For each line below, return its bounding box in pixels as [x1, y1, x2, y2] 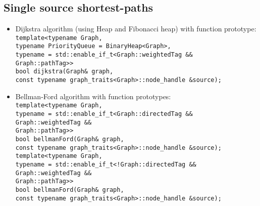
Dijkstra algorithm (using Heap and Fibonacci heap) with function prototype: [15, 23, 256, 34]
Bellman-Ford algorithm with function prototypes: [15, 91, 171, 101]
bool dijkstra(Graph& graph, [15, 68, 114, 75]
